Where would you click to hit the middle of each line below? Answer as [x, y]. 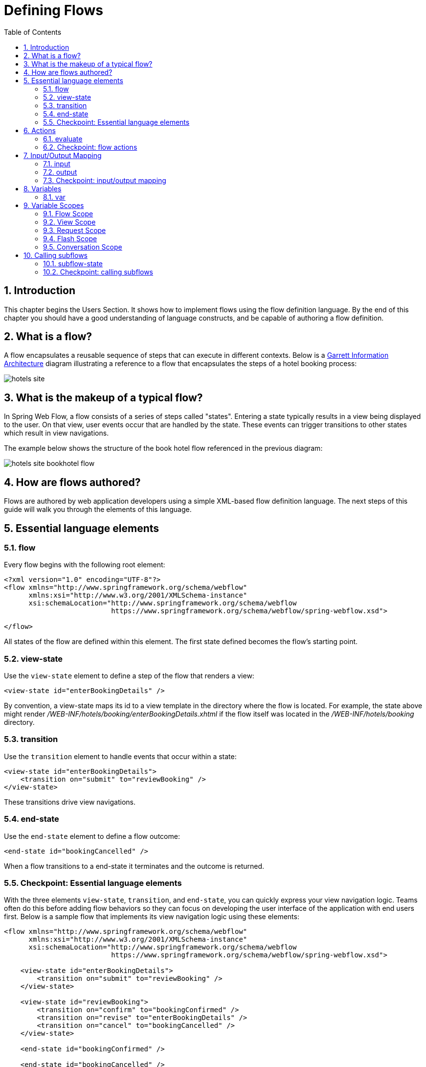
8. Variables [43, 188]
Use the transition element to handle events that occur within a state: [120, 756]
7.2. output [60, 172]
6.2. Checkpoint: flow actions [90, 147]
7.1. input [57, 163]
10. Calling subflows [56, 255]
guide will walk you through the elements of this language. [98, 510]
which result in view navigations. [56, 433]
